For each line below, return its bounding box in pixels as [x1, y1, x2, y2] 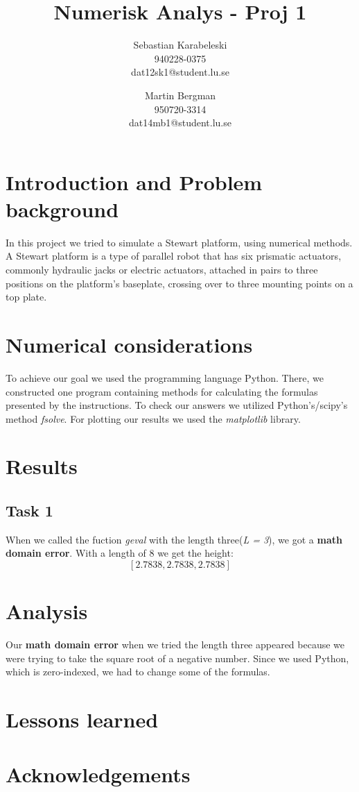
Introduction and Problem [6, 167, 263, 196]
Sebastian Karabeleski [133, 37, 227, 52]
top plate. [6, 289, 47, 304]
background [6, 194, 119, 223]
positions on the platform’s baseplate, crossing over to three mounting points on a [6, 276, 353, 290]
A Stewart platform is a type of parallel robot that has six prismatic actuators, [6, 248, 342, 263]
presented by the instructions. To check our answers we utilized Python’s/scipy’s [6, 398, 348, 412]
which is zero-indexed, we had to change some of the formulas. [6, 664, 270, 679]
